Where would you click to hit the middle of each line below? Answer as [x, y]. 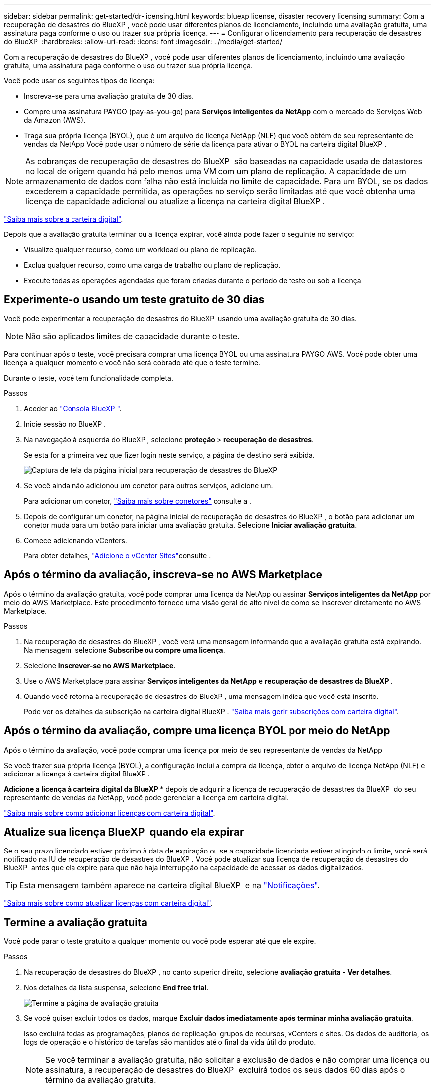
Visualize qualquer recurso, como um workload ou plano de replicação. [141, 250]
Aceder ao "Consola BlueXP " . [73, 408]
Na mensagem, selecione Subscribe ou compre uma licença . [125, 650]
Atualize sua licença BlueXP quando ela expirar [124, 832]
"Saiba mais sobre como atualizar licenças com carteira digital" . [108, 903]
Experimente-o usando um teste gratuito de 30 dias [134, 300]
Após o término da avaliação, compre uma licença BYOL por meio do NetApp [197, 731]
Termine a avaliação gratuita [76, 922]
